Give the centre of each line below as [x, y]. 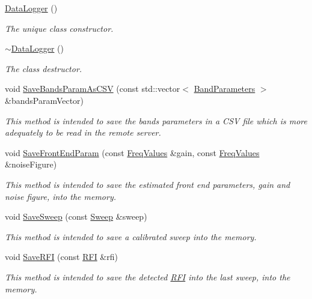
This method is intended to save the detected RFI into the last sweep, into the [148, 276]
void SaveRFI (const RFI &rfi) [61, 257]
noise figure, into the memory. [61, 196]
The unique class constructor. [59, 28]
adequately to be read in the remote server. [83, 132]
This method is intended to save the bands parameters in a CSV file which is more [156, 120]
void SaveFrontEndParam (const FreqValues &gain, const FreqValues [132, 152]
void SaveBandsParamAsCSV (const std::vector [93, 89]
